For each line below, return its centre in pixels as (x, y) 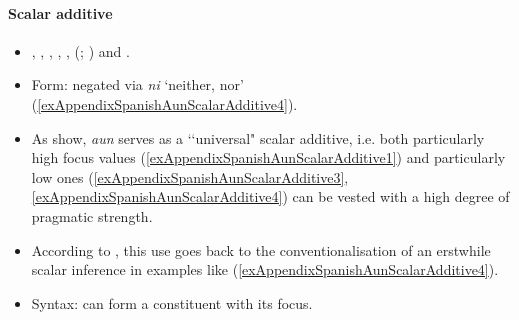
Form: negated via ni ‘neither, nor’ (137, 84)
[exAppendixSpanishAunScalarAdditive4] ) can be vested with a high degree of (270, 196)
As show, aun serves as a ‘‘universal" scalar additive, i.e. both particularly (258, 137)
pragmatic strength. (92, 215)
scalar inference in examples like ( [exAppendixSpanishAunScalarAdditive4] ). (265, 269)
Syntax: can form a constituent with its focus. (172, 302)
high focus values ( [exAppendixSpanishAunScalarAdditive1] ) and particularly (268, 157)
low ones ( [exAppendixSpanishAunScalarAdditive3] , (190, 176)
